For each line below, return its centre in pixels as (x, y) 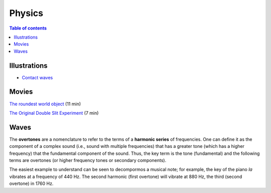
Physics (26, 13)
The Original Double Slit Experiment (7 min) (54, 113)
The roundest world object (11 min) (45, 104)
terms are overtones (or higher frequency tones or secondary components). (88, 160)
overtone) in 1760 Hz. (31, 183)
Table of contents (28, 28)
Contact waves (37, 77)
